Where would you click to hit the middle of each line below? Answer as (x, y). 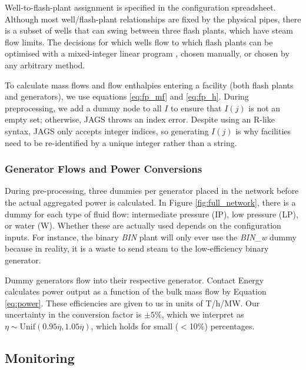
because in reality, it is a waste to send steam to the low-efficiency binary (137, 248)
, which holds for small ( (135, 326)
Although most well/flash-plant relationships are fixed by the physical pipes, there (153, 19)
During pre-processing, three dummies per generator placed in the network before (152, 191)
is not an (265, 108)
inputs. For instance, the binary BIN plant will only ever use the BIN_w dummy (151, 237)
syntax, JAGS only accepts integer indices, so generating (107, 131)
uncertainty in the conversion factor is (73, 314)
